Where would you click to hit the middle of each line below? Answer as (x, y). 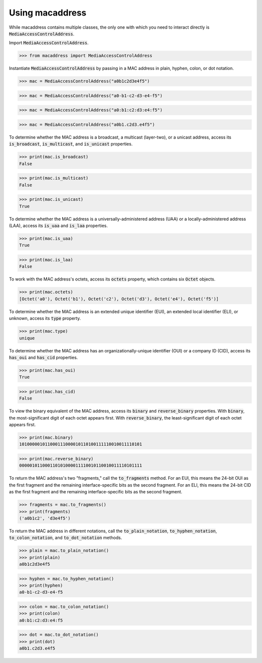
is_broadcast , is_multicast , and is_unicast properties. (71, 144)
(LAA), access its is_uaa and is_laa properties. (58, 226)
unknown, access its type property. (45, 318)
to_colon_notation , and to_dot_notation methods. (65, 538)
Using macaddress (48, 13)
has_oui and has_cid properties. (43, 357)
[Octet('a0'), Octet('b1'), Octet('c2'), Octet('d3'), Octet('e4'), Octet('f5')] (119, 299)
